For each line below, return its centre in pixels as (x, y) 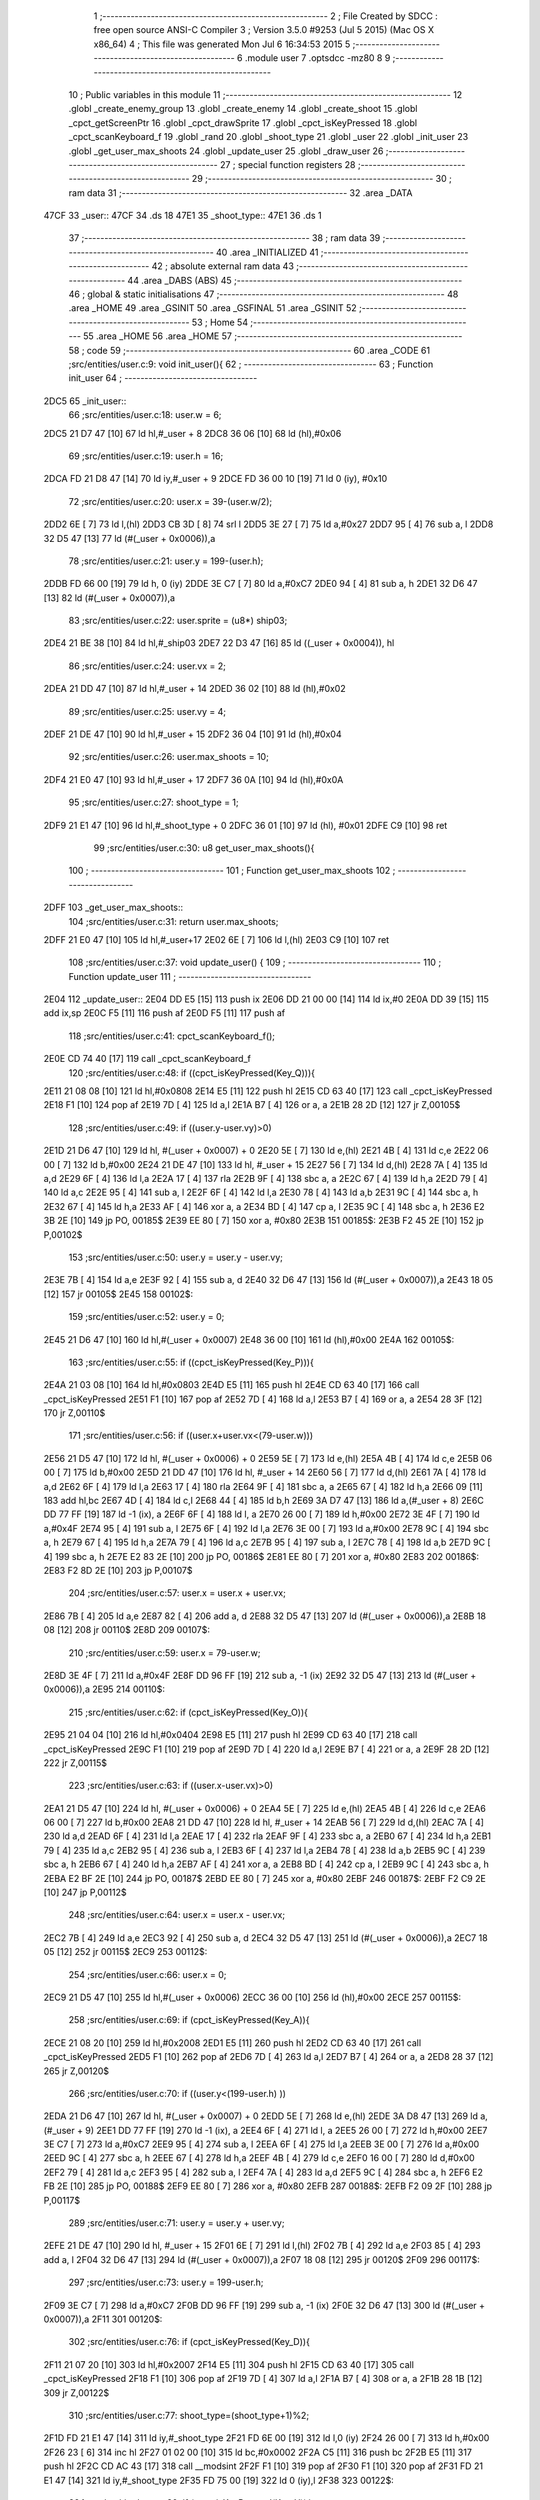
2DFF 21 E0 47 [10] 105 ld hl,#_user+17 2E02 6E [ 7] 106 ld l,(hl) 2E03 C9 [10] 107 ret (216, 939)
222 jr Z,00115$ (75, 1762)
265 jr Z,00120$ (76, 2071)
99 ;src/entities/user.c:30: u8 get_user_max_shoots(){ (204, 847)
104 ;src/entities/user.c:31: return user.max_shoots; (173, 921)
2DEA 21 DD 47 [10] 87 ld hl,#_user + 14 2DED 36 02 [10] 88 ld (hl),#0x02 (194, 689)
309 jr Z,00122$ (76, 2392)
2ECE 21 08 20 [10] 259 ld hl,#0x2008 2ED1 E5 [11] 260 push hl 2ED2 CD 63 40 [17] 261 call (232, 2042)
